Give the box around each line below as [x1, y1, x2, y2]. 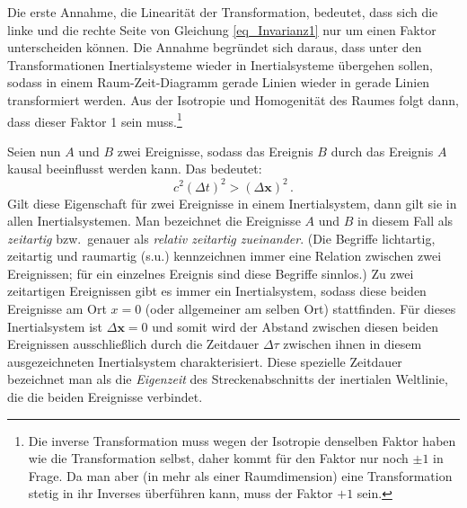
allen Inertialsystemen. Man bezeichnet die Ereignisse [7, 211, 301, 230]
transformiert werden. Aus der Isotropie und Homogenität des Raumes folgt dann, [7, 90, 459, 109]
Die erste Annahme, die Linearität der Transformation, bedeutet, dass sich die [7, 3, 438, 21]
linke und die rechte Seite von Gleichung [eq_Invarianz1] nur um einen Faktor [7, 20, 436, 39]
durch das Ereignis [330, 141, 434, 160]
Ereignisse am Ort [7, 299, 107, 318]
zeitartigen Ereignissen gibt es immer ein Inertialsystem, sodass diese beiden [7, 281, 427, 300]
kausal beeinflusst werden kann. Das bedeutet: [7, 159, 262, 178]
